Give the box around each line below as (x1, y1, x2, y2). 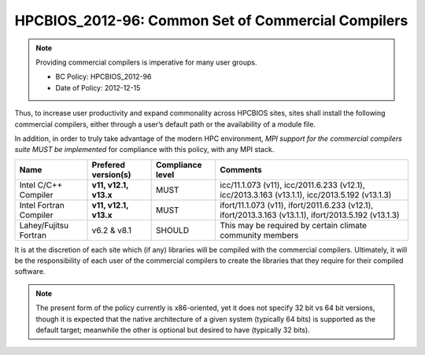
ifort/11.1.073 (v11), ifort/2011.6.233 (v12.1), (220, 199, 374, 210)
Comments (220, 164, 263, 175)
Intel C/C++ (19, 179, 63, 190)
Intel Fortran (19, 199, 65, 210)
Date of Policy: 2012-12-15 (55, 83, 141, 92)
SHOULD (156, 224, 189, 235)
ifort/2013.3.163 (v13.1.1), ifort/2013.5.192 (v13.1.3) (220, 209, 401, 220)
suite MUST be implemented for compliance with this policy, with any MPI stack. (14, 145, 275, 154)
